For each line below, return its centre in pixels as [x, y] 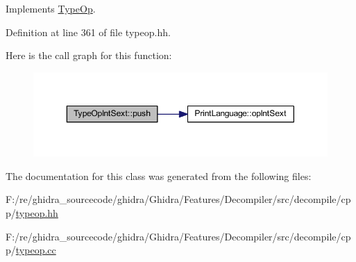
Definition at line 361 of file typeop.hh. [88, 32]
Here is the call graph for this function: [89, 55]
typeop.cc [36, 250]
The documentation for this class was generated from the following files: [159, 175]
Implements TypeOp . [51, 8]
